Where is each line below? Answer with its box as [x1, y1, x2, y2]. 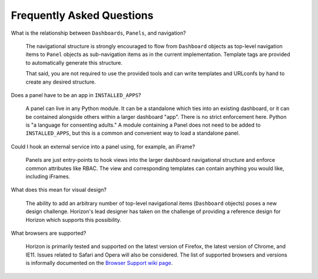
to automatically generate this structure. [25, 59, 123, 66]
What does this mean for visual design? [11, 186, 107, 194]
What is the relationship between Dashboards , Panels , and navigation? [11, 29, 186, 36]
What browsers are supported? [11, 230, 87, 237]
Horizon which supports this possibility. [25, 216, 122, 223]
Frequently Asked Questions [11, 9, 154, 22]
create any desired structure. [25, 78, 97, 85]
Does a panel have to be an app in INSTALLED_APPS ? [11, 91, 141, 98]
